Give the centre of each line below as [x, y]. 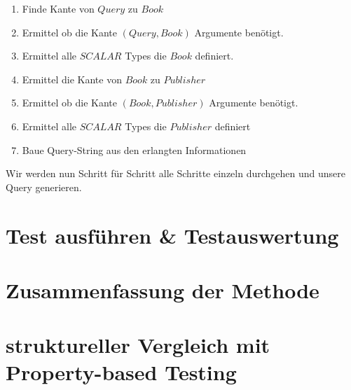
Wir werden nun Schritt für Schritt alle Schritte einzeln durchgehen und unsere [175, 173]
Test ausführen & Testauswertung [172, 235]
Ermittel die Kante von [72, 79]
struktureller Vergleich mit [138, 345]
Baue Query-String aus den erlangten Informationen [134, 149]
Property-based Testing [121, 372]
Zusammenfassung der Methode [163, 290]
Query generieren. [44, 187]
